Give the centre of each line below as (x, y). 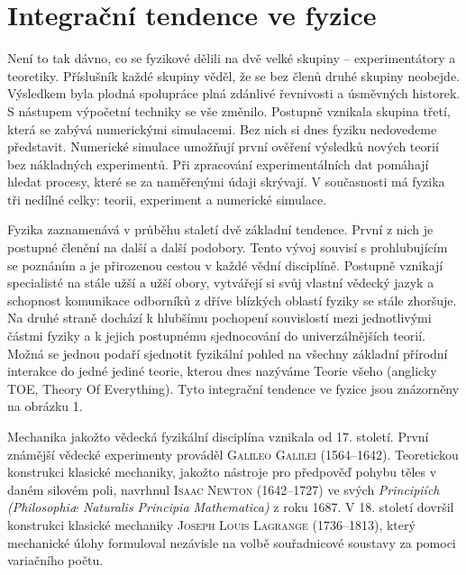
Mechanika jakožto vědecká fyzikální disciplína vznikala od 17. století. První (218, 436)
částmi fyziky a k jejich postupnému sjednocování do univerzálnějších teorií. (216, 336)
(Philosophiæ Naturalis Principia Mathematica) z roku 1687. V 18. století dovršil (231, 507)
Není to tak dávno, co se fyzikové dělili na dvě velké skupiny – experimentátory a (232, 58)
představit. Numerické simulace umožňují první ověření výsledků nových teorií (223, 146)
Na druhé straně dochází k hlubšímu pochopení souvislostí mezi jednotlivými (219, 318)
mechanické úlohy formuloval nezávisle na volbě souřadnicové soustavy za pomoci (232, 542)
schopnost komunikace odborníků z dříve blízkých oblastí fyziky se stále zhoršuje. (232, 300)
